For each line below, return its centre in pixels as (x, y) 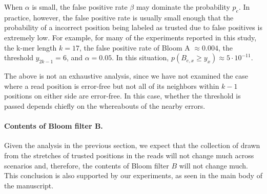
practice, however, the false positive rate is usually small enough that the (119, 17)
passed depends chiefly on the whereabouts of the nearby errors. (105, 105)
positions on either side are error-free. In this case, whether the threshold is (122, 96)
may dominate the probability (183, 7)
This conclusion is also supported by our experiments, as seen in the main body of (133, 175)
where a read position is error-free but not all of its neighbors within (112, 86)
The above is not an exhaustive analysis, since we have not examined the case (126, 76)
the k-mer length (30, 47)
